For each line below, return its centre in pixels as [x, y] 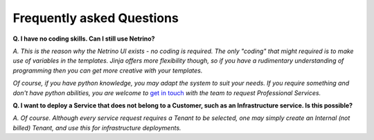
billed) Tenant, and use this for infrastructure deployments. [97, 128]
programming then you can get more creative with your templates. [108, 70]
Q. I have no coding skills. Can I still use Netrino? [84, 39]
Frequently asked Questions [96, 18]
